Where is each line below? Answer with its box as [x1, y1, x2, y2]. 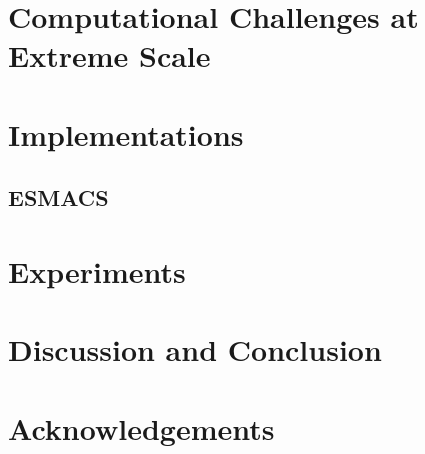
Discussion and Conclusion [8, 329, 382, 370]
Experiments [8, 250, 186, 291]
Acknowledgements [8, 407, 275, 448]
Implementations [8, 113, 244, 154]
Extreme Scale [8, 35, 211, 76]
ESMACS [8, 182, 109, 213]
